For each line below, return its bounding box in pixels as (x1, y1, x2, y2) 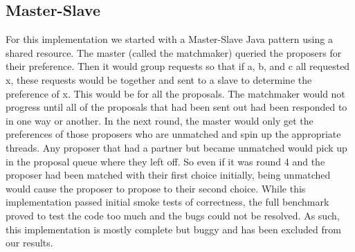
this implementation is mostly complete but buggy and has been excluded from (6, 222, 341, 236)
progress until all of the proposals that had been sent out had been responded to (6, 100, 347, 114)
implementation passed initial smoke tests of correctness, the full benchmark (6, 195, 329, 209)
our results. (6, 235, 53, 250)
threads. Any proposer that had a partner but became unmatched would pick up (6, 140, 347, 154)
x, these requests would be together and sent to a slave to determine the (6, 72, 312, 87)
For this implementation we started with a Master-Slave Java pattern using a (6, 32, 333, 46)
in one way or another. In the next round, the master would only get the (6, 113, 313, 127)
